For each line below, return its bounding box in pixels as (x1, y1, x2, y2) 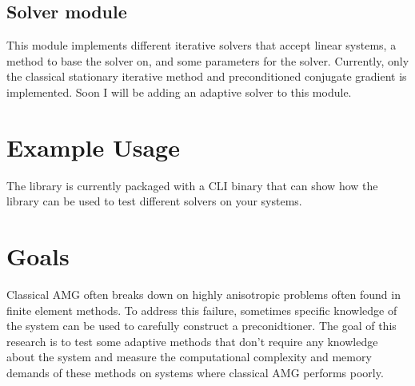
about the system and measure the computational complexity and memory (6, 348, 372, 365)
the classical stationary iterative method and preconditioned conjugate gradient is (6, 68, 407, 85)
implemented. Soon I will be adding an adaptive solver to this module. (6, 83, 352, 100)
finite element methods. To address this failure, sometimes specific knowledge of (6, 301, 397, 318)
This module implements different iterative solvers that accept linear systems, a (6, 37, 397, 54)
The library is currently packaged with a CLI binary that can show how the (6, 177, 378, 193)
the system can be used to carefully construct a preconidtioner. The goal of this (6, 317, 397, 334)
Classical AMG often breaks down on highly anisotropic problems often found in (6, 286, 401, 303)
